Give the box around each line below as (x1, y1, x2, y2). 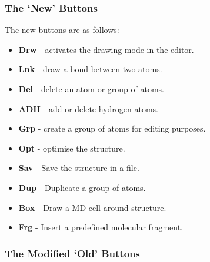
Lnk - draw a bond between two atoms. (18, 63, 162, 75)
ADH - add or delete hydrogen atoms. (18, 102, 158, 115)
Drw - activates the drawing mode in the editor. (18, 43, 194, 55)
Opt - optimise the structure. (18, 142, 125, 154)
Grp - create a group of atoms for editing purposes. (18, 122, 206, 135)
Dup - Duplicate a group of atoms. (18, 181, 146, 193)
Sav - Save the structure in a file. (18, 162, 139, 174)
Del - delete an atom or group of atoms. (18, 83, 164, 95)
